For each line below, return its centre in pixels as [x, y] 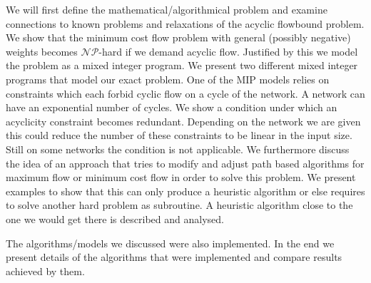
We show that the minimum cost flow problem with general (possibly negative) [178, 37]
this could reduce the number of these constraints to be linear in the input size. [179, 135]
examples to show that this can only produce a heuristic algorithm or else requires [185, 191]
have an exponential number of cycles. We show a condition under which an [172, 107]
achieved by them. [45, 271]
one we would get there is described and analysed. [115, 218]
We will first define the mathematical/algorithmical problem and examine [167, 9]
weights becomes [42, 51]
